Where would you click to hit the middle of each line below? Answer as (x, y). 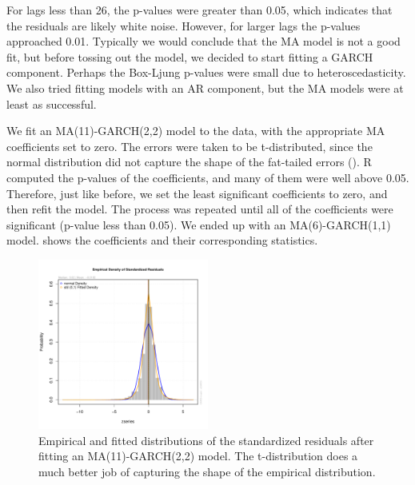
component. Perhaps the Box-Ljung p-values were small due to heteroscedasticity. (206, 72)
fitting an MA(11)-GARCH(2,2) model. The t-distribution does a (198, 456)
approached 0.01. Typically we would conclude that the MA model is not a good (204, 41)
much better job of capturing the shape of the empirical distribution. (207, 471)
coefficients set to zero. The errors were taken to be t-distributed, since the (190, 146)
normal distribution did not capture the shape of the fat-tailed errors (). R (189, 162)
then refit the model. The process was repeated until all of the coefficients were (200, 209)
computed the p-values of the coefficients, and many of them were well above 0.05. (208, 177)
